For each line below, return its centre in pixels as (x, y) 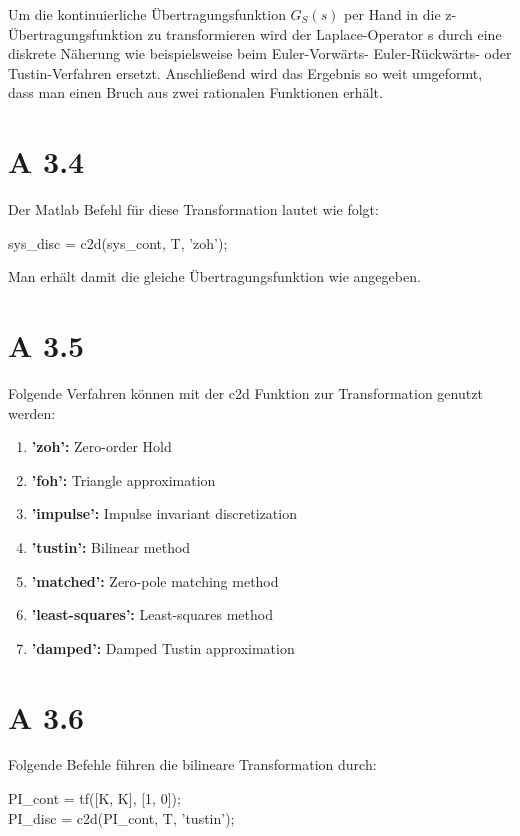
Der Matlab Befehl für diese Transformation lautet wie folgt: (193, 209)
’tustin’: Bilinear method (111, 546)
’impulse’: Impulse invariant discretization (164, 513)
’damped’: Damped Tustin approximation (163, 647)
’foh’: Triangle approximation (123, 479)
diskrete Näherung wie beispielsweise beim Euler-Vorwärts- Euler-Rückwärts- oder (260, 53)
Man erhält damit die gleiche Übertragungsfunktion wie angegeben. (214, 276)
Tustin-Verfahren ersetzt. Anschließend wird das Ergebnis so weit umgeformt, (245, 72)
